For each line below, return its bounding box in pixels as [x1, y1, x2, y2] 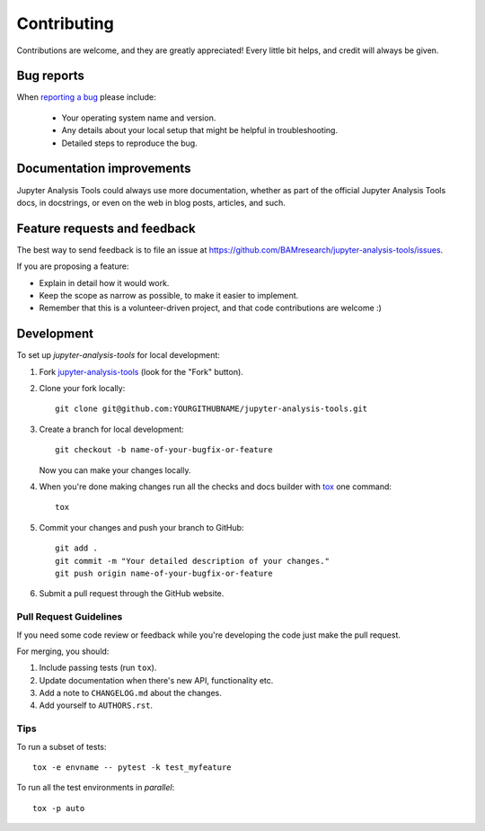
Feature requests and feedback [16, 220, 197, 236]
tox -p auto [32, 803, 85, 813]
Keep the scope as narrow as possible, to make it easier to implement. [39, 290, 299, 300]
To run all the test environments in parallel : [16, 782, 175, 793]
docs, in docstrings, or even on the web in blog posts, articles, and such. [16, 197, 287, 208]
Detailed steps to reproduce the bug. [61, 138, 198, 148]
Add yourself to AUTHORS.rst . [39, 700, 153, 710]
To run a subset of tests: [16, 741, 107, 752]
